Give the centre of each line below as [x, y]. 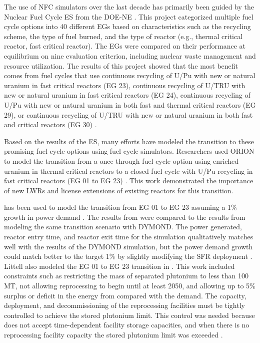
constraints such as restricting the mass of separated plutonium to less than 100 [126, 276]
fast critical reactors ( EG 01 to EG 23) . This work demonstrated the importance [129, 181]
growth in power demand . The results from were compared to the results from [125, 217]
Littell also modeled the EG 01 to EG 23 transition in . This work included [119, 266]
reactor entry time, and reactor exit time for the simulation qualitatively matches [129, 237]
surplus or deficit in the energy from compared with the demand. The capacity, [125, 295]
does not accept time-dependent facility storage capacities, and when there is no [127, 325]
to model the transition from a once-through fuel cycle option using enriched [121, 160]
